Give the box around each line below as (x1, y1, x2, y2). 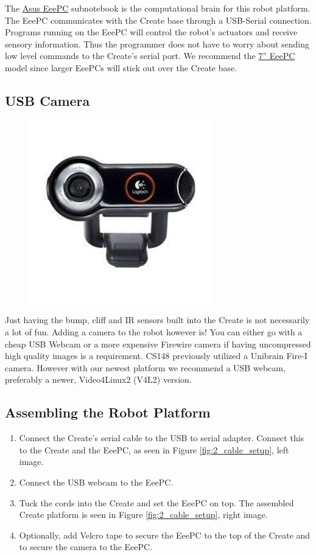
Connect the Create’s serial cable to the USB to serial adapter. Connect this (19, 431, 304, 444)
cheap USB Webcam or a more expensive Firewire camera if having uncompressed (5, 337, 311, 350)
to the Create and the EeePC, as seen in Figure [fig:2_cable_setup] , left (19, 443, 289, 456)
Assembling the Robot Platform (5, 403, 211, 422)
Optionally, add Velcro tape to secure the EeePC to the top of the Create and (19, 528, 311, 541)
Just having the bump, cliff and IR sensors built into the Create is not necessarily (5, 313, 310, 326)
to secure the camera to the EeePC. (19, 540, 153, 553)
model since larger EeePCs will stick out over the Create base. (5, 61, 237, 74)
